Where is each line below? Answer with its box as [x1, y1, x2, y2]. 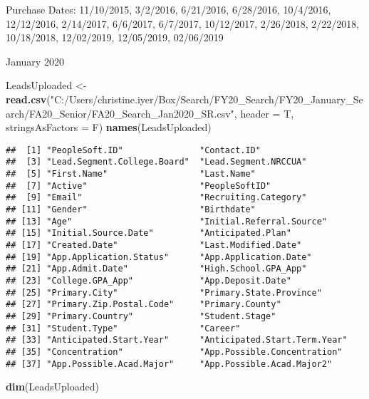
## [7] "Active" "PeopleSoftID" [6, 180, 271, 191]
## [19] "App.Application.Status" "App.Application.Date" [6, 252, 312, 262]
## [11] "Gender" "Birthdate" [6, 204, 256, 215]
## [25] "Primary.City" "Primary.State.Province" [6, 287, 322, 298]
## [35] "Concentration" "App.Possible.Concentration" [6, 346, 343, 357]
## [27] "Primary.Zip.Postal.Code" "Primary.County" [6, 299, 281, 310]
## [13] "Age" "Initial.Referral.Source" [6, 216, 328, 227]
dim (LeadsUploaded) [6, 379, 99, 394]
